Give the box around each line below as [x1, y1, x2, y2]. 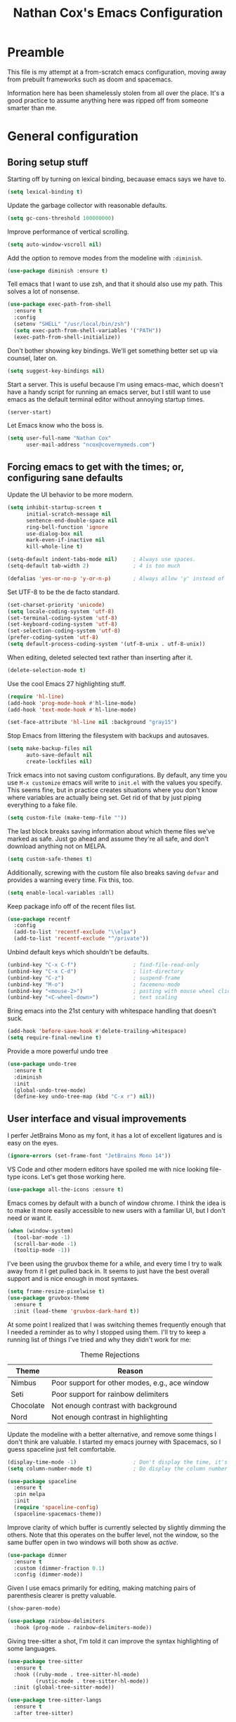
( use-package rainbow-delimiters [7, 1617, 105, 1625]
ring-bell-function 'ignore [25, 523, 109, 531]
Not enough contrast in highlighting [51, 1412, 169, 1421]
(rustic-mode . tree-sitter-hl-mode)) [35, 1677, 150, 1685]
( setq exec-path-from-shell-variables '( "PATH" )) [13, 327, 162, 334]
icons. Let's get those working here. [22, 1172, 126, 1181]
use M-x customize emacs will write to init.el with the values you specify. [7, 778, 223, 787]
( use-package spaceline [7, 1478, 77, 1485]
